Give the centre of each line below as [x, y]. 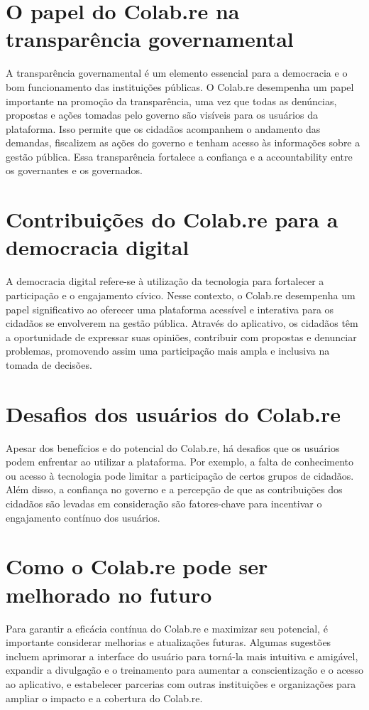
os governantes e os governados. [74, 170]
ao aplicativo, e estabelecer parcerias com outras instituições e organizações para [181, 683]
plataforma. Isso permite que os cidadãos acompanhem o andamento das [163, 128]
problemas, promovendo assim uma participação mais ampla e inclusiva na [168, 351]
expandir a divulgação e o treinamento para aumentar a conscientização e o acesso [184, 670]
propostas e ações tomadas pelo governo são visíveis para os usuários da [162, 115]
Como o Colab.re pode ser [137, 566]
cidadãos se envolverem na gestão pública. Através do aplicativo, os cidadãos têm [182, 323]
